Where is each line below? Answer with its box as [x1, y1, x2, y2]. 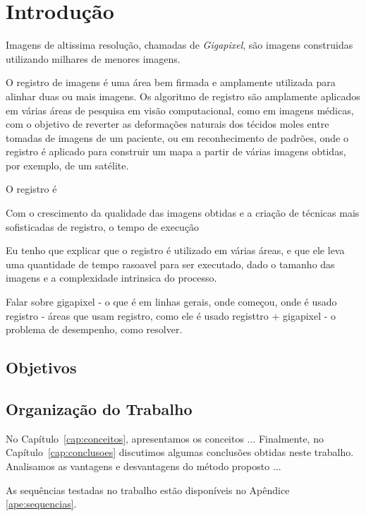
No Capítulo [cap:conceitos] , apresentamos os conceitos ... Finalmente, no [6, 431, 324, 445]
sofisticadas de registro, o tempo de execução [6, 219, 200, 234]
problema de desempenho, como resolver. [6, 322, 183, 337]
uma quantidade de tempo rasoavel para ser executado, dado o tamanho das [6, 256, 335, 271]
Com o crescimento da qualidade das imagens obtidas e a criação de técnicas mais [6, 205, 360, 220]
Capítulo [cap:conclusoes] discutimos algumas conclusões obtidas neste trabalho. [6, 445, 354, 460]
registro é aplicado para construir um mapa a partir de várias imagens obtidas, [6, 144, 346, 159]
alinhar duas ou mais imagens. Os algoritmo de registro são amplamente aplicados [6, 88, 360, 103]
